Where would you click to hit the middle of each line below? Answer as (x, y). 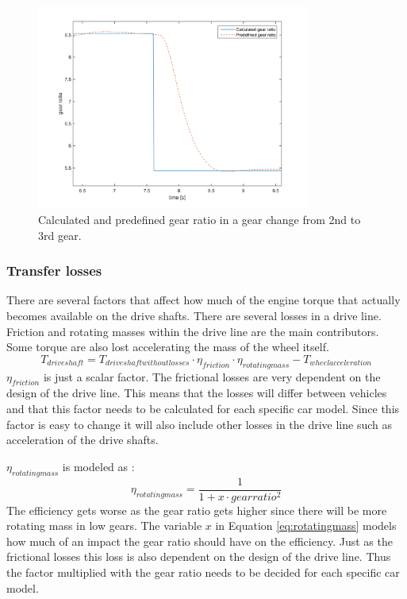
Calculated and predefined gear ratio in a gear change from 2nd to (200, 219)
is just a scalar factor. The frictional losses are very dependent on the (212, 376)
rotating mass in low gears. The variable (104, 526)
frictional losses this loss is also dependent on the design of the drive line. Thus (199, 556)
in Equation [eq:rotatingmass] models (306, 526)
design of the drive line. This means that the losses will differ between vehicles (197, 393)
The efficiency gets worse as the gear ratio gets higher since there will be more (197, 510)
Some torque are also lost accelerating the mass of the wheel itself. (168, 347)
